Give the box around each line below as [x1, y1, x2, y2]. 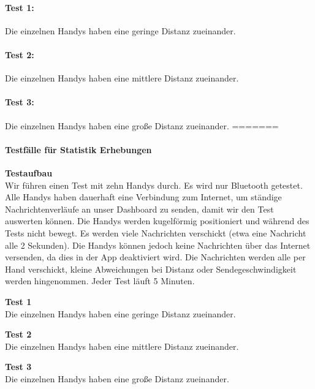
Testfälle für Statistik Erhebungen [5, 143, 152, 156]
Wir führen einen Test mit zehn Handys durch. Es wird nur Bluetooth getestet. [5, 178, 303, 191]
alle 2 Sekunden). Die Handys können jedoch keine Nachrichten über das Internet [5, 238, 311, 251]
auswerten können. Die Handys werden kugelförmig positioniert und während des [5, 214, 309, 227]
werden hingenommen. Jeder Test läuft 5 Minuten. [5, 274, 195, 287]
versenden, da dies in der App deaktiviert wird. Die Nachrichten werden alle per [5, 251, 306, 263]
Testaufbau [5, 166, 53, 179]
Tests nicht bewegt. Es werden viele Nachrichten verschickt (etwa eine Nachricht [5, 226, 306, 239]
